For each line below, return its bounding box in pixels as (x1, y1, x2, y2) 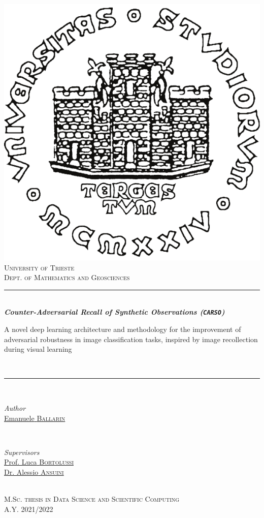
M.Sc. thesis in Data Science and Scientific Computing (4, 494, 180, 504)
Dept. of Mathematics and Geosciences (4, 272, 130, 283)
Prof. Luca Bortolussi (4, 456, 74, 467)
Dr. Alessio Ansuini (4, 466, 64, 477)
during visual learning (4, 344, 72, 354)
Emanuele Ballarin (4, 412, 65, 423)
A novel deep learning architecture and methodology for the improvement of (4, 324, 241, 334)
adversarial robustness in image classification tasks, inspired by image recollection (4, 333, 258, 344)
